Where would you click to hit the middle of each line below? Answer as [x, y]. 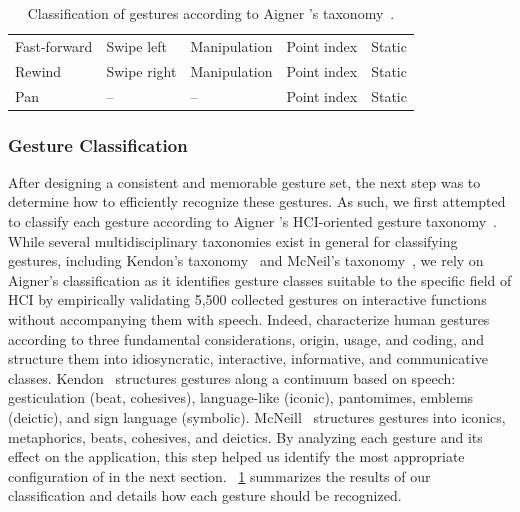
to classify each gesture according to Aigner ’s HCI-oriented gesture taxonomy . [252, 221]
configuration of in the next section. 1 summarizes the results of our [219, 475]
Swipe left [137, 45]
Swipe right [141, 70]
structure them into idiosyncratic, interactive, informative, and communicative [248, 358]
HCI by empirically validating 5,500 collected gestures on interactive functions [247, 299]
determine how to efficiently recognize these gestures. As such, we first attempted [257, 201]
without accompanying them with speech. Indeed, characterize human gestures [249, 319]
